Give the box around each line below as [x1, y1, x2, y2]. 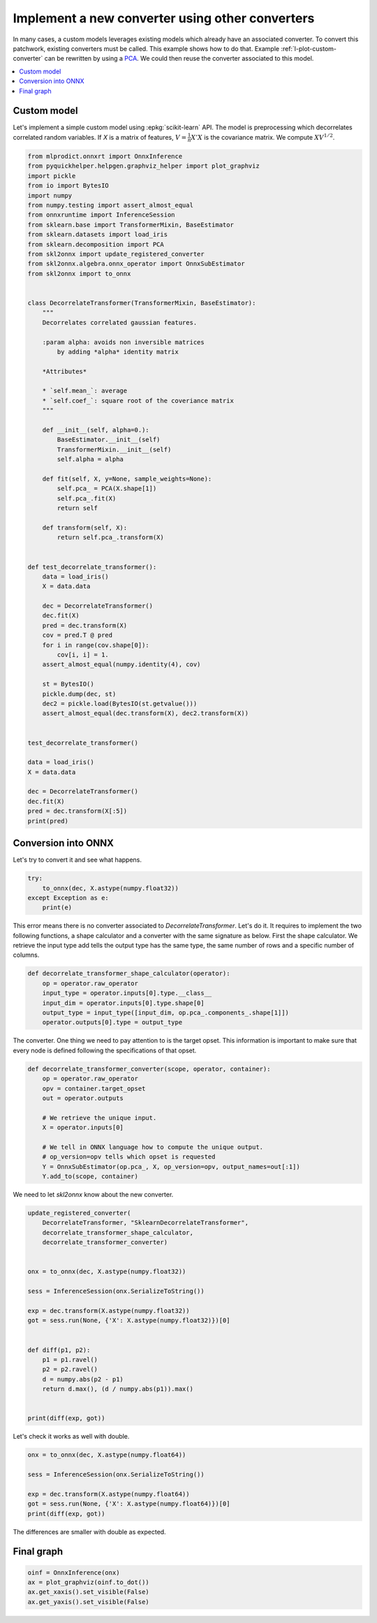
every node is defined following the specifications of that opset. [13, 1046, 197, 1055]
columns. [13, 950, 40, 960]
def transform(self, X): [42, 524, 128, 531]
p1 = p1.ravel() [42, 1356, 98, 1363]
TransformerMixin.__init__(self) [57, 446, 172, 453]
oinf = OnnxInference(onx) [27, 1569, 120, 1576]
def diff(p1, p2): [27, 1346, 91, 1354]
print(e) [42, 904, 73, 911]
